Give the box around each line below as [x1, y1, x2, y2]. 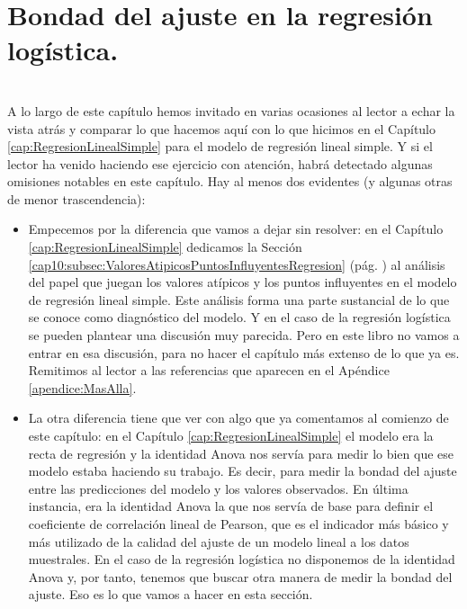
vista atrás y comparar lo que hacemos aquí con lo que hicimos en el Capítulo [7, 119, 436, 138]
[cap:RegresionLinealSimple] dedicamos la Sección [28, 237, 302, 256]
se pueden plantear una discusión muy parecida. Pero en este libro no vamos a [28, 326, 460, 345]
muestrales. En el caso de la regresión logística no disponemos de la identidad [28, 550, 455, 569]
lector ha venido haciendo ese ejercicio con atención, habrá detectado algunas [7, 154, 433, 173]
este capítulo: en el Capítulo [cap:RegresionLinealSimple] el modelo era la [28, 426, 434, 444]
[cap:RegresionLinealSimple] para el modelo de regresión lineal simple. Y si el [7, 137, 433, 156]
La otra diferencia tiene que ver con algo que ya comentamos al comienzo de [28, 408, 449, 427]
